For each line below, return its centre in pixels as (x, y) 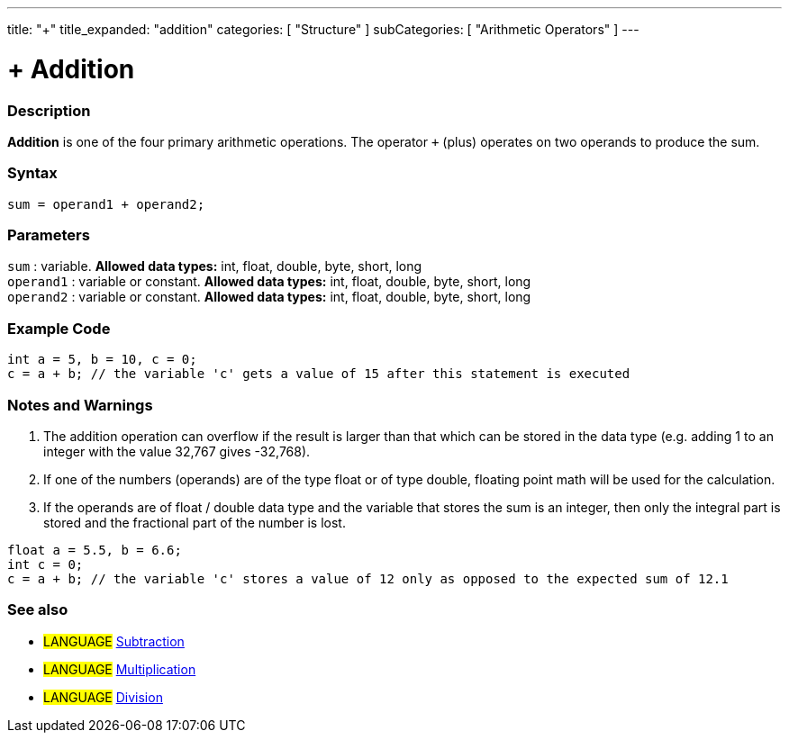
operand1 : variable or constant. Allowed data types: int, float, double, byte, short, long (269, 282)
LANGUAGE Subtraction (114, 641)
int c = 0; (45, 564)
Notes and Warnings (80, 405)
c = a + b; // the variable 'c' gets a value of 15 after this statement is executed (319, 374)
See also (38, 610)
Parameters (49, 235)
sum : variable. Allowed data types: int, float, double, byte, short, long (215, 266)
